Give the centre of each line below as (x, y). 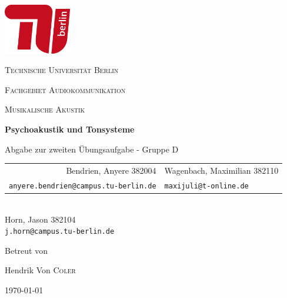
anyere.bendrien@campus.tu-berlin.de (83, 186)
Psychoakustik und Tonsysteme (70, 129)
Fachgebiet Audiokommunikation (65, 89)
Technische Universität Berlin (62, 70)
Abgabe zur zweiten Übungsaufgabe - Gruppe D (92, 149)
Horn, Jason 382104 (40, 219)
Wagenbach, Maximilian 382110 (221, 170)
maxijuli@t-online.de (206, 186)
